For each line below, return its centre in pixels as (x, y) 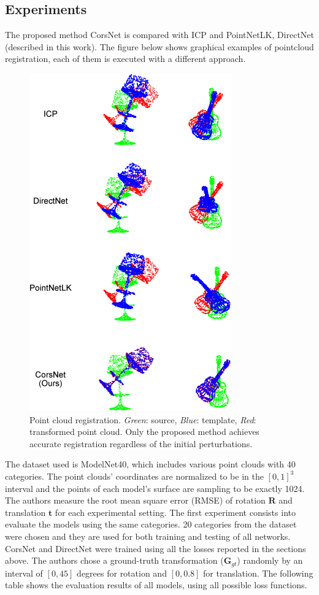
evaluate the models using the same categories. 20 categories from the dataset (151, 524)
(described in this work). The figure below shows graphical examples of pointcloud (159, 46)
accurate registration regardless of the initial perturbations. (141, 443)
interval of (24, 573)
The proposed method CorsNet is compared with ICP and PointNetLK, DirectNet (159, 35)
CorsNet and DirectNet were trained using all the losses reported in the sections (156, 548)
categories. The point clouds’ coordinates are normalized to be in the (134, 476)
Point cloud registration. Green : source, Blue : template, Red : (143, 419)
